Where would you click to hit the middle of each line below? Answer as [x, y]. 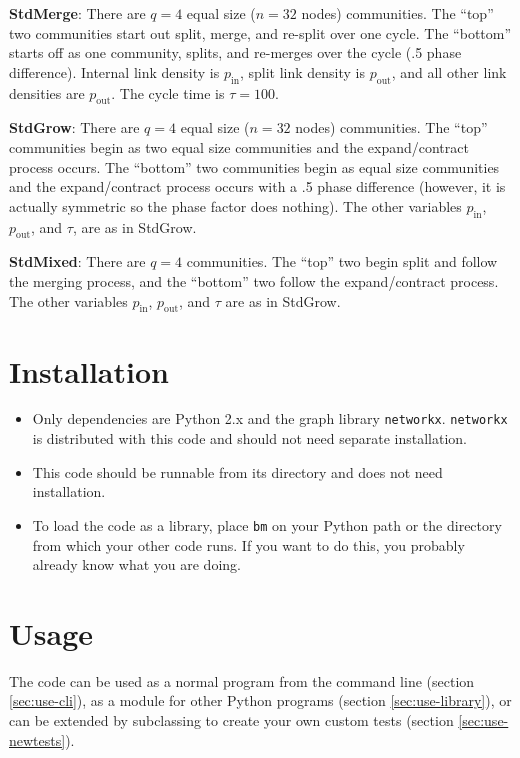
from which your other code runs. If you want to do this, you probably [248, 544]
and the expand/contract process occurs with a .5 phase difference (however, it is [257, 186]
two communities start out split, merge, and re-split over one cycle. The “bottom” [260, 32]
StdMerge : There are [77, 13]
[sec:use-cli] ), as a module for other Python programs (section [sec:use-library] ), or [260, 700]
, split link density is [302, 71]
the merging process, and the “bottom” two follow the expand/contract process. [254, 280]
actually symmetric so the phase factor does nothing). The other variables [235, 205]
